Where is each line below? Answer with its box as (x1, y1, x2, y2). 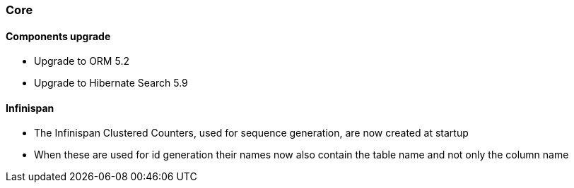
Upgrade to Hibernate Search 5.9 (34, 77, 188, 89)
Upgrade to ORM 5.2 (34, 55, 129, 68)
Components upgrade (6, 30, 111, 42)
